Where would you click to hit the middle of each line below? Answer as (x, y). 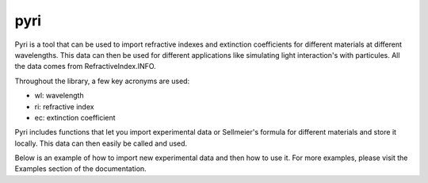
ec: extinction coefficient (75, 117)
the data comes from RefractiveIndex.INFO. (85, 67)
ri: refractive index (64, 106)
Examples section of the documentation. (80, 169)
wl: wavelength (59, 96)
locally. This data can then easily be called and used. (101, 143)
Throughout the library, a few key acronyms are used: (102, 81)
